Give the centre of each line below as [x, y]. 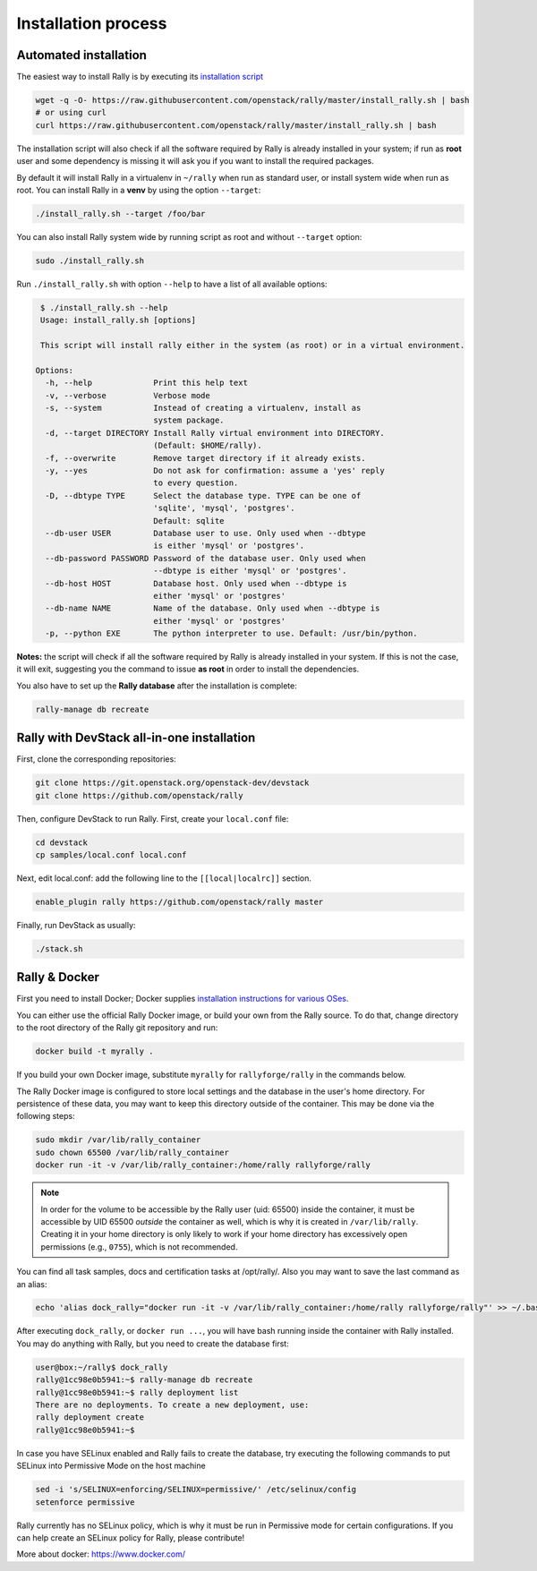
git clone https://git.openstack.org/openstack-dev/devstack [172, 783]
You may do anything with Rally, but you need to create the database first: [153, 1344]
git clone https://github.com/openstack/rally [139, 795]
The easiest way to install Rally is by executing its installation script [140, 77]
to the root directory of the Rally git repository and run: [117, 1028]
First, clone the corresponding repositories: [96, 759]
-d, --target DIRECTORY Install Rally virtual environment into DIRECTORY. [215, 433]
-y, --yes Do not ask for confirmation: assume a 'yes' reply [215, 470]
